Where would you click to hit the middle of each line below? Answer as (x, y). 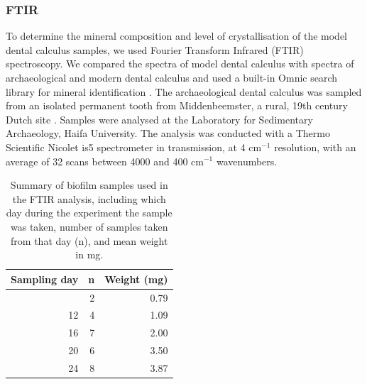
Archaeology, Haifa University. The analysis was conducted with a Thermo (168, 133)
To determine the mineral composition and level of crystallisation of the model (177, 36)
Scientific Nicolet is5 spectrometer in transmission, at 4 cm (134, 147)
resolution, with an (315, 147)
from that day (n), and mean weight (89, 240)
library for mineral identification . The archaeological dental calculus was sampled (184, 91)
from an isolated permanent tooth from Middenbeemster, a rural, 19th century (177, 105)
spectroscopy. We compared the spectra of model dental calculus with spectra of (180, 64)
